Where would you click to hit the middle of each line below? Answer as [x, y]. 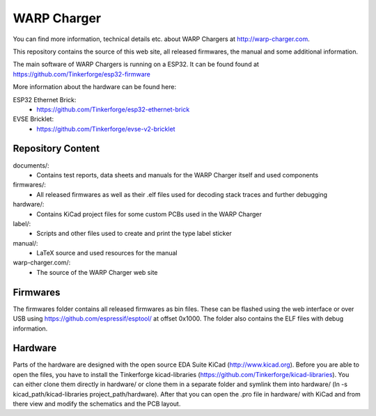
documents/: [31, 165]
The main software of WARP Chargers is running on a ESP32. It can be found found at [136, 64]
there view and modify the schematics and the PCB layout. [97, 404]
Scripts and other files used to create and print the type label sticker [134, 234]
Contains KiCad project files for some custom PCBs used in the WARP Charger [149, 214]
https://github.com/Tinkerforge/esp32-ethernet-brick [113, 109]
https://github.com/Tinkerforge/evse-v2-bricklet [106, 129]
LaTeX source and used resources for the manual [107, 253]
